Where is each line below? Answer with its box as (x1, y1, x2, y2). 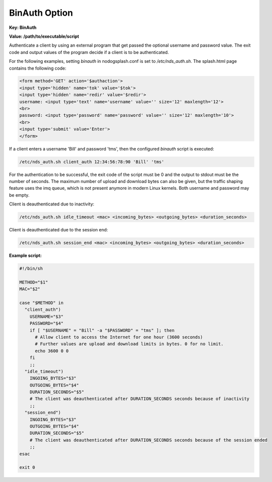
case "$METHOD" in (19, 300, 64, 305)
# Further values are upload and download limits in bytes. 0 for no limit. (35, 341, 224, 347)
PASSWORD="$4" (29, 321, 64, 326)
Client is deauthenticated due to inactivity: (9, 201, 95, 207)
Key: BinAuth (9, 25, 37, 30)
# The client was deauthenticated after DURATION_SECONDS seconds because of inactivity (29, 396, 249, 402)
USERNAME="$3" (29, 314, 64, 319)
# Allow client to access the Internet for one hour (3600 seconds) (35, 334, 203, 340)
